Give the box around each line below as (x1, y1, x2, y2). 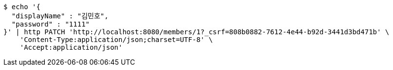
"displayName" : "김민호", (11, 12, 109, 20)
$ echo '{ (3, 3, 40, 11)
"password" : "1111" (11, 20, 90, 28)
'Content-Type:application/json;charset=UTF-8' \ (19, 36, 213, 43)
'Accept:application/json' (19, 43, 123, 51)
